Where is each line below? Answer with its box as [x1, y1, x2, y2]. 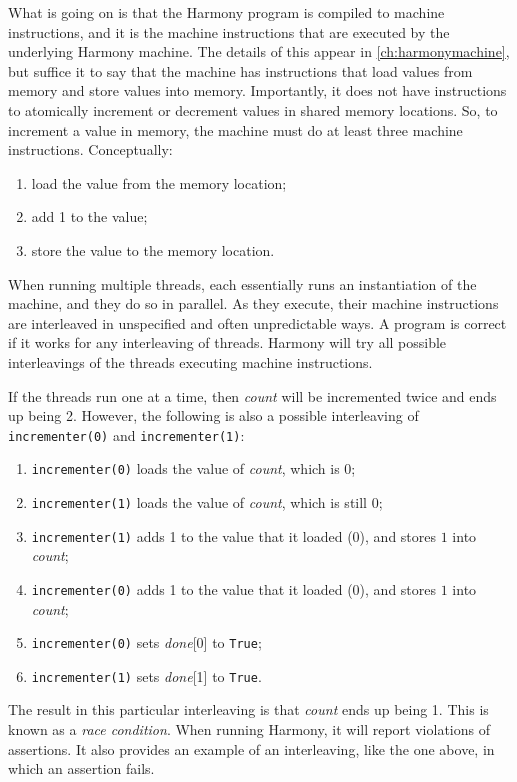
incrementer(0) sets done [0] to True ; [31, 632, 262, 653]
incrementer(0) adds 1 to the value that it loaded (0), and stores [31, 578, 437, 599]
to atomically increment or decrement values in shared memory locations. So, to [8, 99, 498, 120]
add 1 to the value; [31, 206, 148, 227]
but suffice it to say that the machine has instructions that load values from [8, 60, 473, 81]
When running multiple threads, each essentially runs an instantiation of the [8, 273, 477, 294]
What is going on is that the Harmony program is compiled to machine [8, 2, 445, 22]
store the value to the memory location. [31, 239, 275, 260]
